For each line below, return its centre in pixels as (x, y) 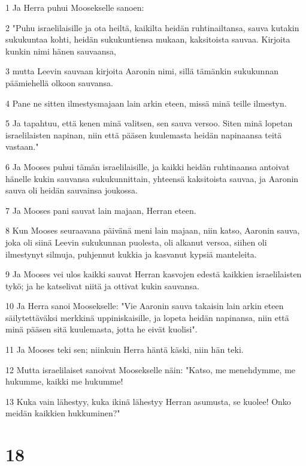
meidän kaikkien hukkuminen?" (63, 413)
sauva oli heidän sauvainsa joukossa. (72, 190)
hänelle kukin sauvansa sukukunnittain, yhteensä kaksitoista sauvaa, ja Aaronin (152, 178)
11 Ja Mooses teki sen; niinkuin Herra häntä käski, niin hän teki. (125, 349)
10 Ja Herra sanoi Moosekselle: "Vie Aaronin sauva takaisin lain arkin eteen (145, 306)
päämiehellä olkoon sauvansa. (59, 82)
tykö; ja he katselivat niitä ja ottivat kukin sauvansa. (102, 285)
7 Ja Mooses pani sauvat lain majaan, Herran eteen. (101, 210)
